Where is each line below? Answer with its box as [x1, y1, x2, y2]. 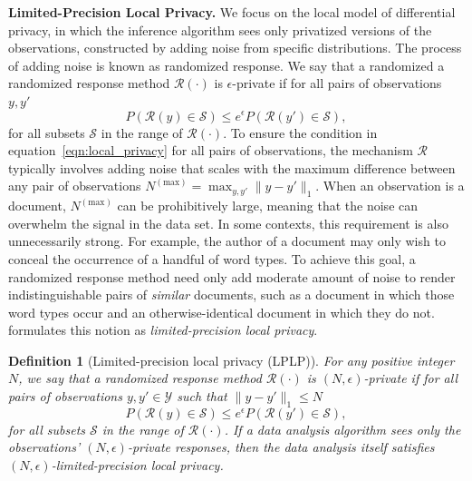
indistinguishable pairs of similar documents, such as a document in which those [8, 285, 455, 304]
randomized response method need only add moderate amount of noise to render [8, 267, 456, 286]
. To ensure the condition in [223, 123, 378, 142]
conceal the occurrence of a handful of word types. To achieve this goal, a [8, 249, 416, 268]
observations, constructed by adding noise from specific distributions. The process [8, 38, 462, 57]
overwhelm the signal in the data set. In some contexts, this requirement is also [8, 213, 448, 232]
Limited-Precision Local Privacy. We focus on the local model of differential [8, 3, 456, 21]
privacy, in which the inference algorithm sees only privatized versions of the [8, 20, 432, 39]
